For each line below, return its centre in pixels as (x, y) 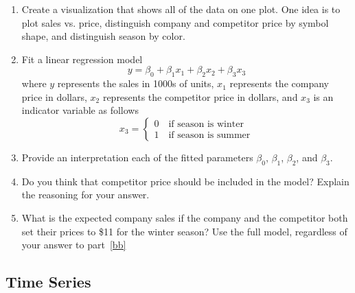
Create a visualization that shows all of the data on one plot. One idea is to (181, 9)
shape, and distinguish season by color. (103, 36)
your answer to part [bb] (74, 245)
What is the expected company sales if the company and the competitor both (185, 217)
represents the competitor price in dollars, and (200, 96)
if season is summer (209, 136)
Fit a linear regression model (82, 59)
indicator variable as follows (80, 110)
